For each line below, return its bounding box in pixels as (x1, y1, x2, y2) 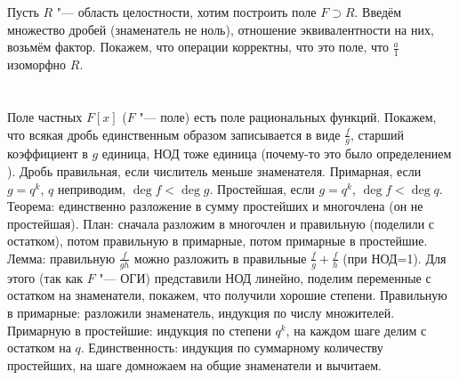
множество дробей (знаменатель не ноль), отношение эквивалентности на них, (7, 20, 434, 38)
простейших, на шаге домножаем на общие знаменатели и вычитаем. (7, 355, 382, 374)
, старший (350, 125, 405, 143)
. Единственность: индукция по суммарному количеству (80, 338, 383, 357)
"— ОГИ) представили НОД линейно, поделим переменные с (99, 268, 431, 287)
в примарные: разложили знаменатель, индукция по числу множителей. (7, 303, 395, 321)
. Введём (354, 3, 402, 21)
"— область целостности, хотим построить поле (56, 3, 317, 21)
